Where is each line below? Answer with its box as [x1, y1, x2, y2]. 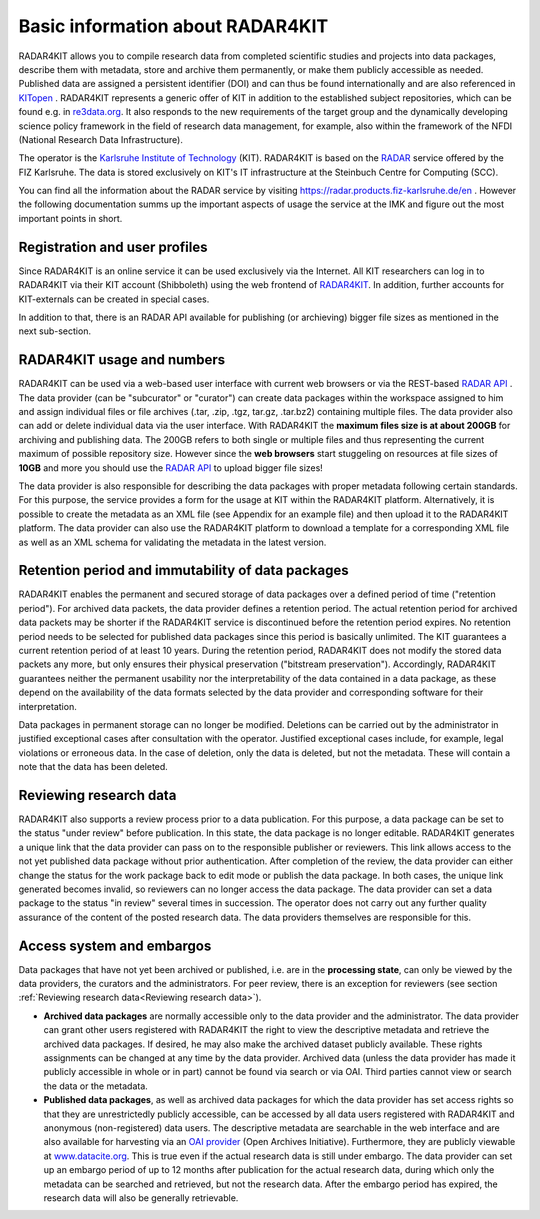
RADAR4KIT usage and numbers [18, 351, 226, 369]
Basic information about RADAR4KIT [18, 15, 329, 37]
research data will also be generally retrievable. [43, 1191, 239, 1204]
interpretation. [18, 700, 77, 712]
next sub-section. [18, 325, 92, 337]
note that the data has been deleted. [18, 761, 169, 773]
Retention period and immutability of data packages [18, 562, 349, 579]
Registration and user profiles [18, 238, 208, 255]
